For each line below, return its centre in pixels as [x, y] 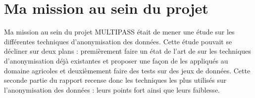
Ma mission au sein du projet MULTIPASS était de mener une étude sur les [119, 32]
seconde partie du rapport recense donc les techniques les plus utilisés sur [115, 80]
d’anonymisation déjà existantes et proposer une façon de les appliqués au [116, 60]
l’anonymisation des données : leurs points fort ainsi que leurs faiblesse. [112, 89]
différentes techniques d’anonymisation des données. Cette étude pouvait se [118, 41]
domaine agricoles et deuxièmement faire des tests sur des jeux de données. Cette [127, 70]
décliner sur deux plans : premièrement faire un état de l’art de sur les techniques [127, 51]
